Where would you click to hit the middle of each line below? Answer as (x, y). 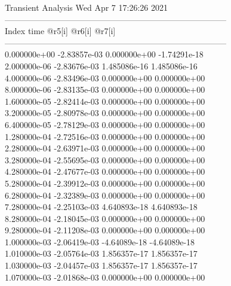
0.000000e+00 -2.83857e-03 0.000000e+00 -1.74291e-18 (104, 54)
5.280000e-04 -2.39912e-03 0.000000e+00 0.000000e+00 (105, 183)
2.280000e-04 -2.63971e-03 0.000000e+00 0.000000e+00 (105, 148)
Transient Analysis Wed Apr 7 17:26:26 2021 (86, 7)
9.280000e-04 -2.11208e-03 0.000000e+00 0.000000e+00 (105, 230)
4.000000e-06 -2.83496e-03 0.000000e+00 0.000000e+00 (105, 77)
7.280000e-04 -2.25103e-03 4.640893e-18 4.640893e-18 (101, 207)
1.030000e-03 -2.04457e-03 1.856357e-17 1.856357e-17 (101, 265)
